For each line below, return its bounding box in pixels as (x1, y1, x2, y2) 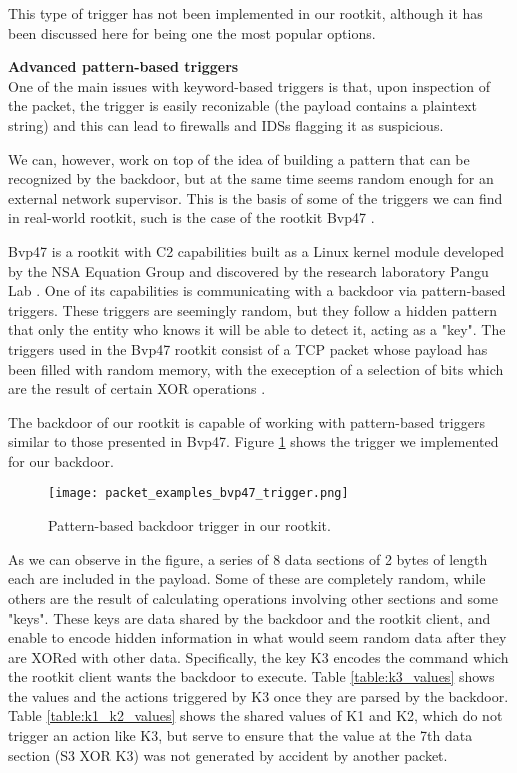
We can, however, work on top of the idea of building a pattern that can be (8, 148, 470, 169)
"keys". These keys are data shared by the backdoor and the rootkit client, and (8, 607, 491, 628)
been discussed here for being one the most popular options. (8, 22, 376, 43)
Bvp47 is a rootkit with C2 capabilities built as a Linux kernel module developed (8, 240, 505, 261)
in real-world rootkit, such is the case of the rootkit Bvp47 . (8, 207, 375, 228)
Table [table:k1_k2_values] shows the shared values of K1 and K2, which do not (8, 705, 503, 726)
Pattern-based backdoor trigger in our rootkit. (48, 515, 331, 536)
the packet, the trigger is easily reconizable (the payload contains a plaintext (8, 95, 477, 116)
